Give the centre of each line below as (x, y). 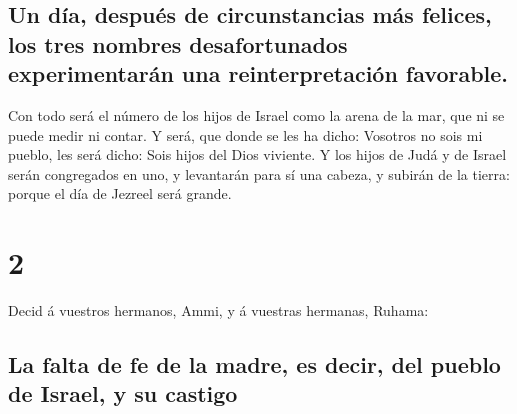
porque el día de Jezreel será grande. (120, 193)
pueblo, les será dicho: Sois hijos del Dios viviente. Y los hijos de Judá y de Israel (257, 154)
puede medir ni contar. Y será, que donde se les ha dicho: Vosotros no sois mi (245, 134)
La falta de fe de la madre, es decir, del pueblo (254, 364)
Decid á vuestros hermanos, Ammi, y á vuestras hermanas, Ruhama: (218, 310)
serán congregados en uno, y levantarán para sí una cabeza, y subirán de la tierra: (259, 173)
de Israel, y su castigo (123, 393)
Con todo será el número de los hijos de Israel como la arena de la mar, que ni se (256, 114)
